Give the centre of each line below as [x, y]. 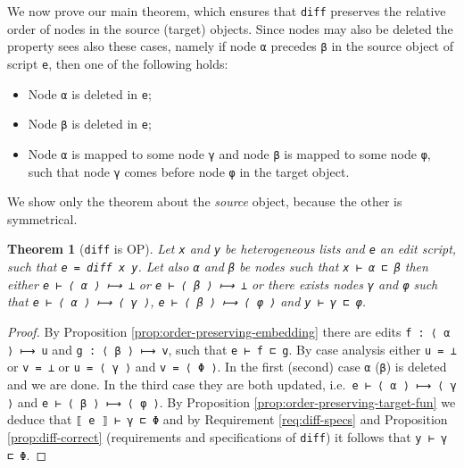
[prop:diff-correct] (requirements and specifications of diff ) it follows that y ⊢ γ [228, 436]
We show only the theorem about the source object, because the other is [205, 201]
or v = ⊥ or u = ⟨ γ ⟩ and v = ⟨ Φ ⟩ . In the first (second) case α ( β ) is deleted [227, 367]
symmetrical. [42, 218]
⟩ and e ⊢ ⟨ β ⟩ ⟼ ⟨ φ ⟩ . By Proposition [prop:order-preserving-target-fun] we [232, 401]
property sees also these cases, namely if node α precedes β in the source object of [230, 46]
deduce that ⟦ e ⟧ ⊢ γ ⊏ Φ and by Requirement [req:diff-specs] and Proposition [228, 419]
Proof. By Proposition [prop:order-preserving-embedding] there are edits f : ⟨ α [229, 331]
